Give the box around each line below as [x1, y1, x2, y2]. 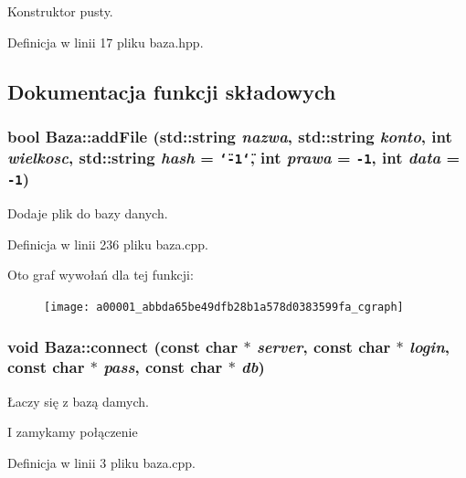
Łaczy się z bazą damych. [7, 391, 150, 410]
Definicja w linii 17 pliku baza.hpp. [7, 32, 204, 51]
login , [409, 335, 450, 357]
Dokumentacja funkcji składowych [7, 77, 336, 105]
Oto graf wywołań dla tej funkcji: [7, 265, 194, 284]
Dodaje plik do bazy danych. [7, 204, 168, 223]
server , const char [256, 335, 391, 357]
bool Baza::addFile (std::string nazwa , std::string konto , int [7, 124, 452, 147]
